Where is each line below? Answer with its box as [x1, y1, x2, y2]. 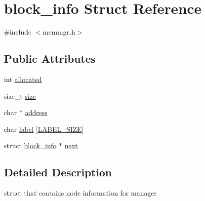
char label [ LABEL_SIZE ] [4, 123, 84, 134]
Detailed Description [4, 164, 112, 180]
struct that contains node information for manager [4, 188, 157, 198]
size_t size [4, 90, 36, 101]
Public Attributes [4, 51, 96, 66]
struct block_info [4, 140, 57, 151]
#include [4, 27, 32, 37]
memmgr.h [42, 27, 75, 37]
